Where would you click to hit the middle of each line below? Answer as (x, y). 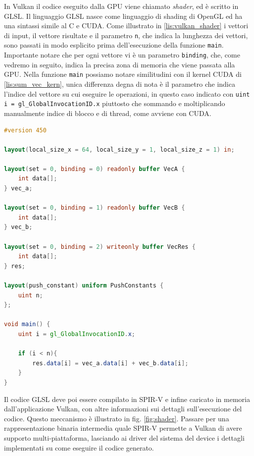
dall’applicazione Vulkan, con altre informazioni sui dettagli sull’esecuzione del (123, 409)
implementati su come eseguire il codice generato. (79, 447)
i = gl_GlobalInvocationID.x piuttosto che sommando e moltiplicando (115, 103)
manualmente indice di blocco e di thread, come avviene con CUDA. (108, 113)
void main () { (27, 324)
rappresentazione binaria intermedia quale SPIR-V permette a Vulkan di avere (123, 428)
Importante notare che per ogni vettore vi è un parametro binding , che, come (122, 55)
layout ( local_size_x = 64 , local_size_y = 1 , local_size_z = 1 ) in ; (119, 149)
